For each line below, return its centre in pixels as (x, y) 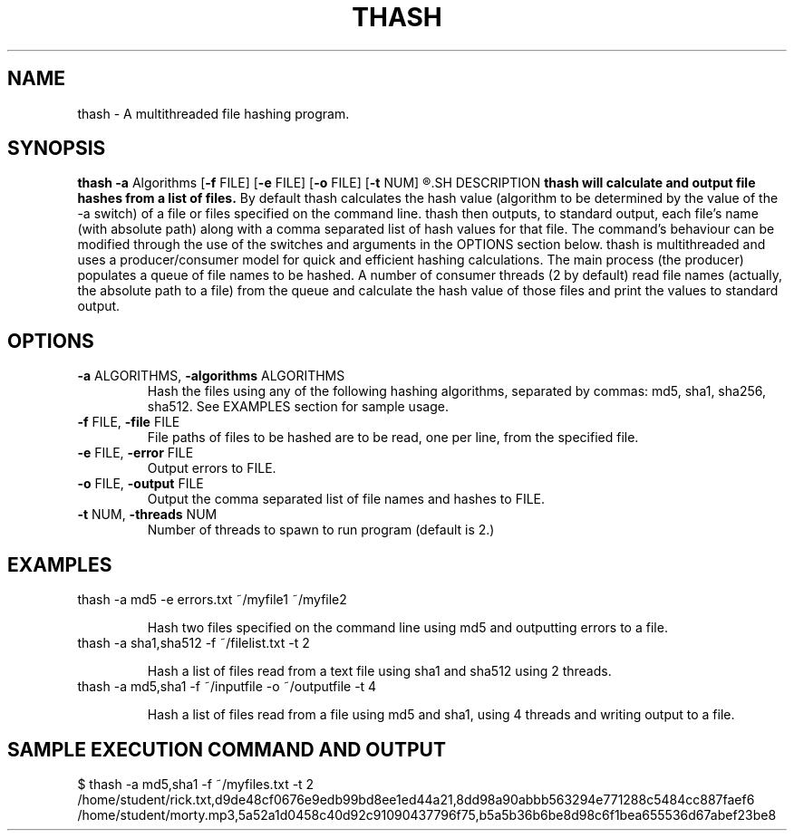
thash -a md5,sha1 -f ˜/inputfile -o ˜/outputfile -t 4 (227, 687)
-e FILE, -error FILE (136, 453)
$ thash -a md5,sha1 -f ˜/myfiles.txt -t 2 (196, 784)
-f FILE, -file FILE (129, 422)
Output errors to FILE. (212, 468)
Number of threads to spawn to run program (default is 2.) (321, 530)
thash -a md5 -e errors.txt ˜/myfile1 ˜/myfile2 (212, 600)
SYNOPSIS (57, 149)
